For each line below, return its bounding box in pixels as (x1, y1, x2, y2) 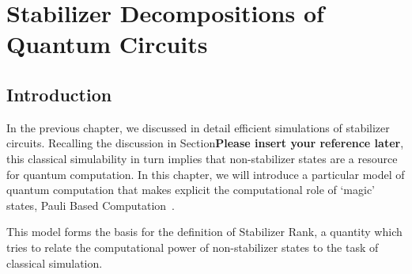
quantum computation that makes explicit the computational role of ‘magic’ (6, 181, 376, 198)
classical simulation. (6, 254, 103, 271)
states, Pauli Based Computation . (6, 196, 175, 213)
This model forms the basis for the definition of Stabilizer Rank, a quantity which (6, 223, 403, 240)
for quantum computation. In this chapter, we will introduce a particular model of (6, 166, 405, 182)
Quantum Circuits (6, 28, 208, 60)
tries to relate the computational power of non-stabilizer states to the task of (6, 238, 379, 255)
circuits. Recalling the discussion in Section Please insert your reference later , (6, 135, 404, 151)
